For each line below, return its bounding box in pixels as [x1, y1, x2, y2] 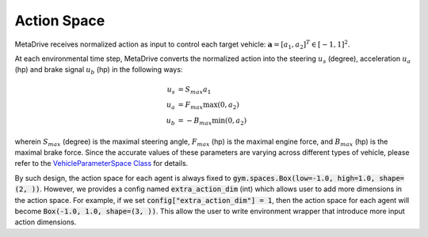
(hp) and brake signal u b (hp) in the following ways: [14, 65, 183, 77]
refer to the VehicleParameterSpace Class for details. [14, 159, 189, 168]
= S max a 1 [178, 85, 212, 96]
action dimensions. [14, 217, 77, 227]
